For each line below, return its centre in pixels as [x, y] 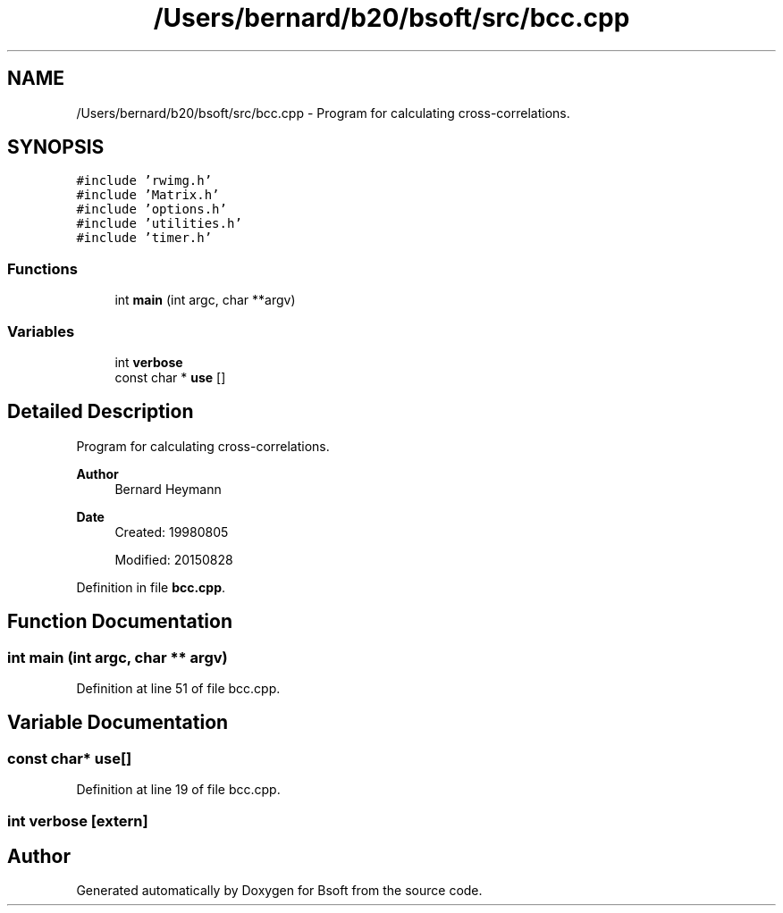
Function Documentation [120, 622]
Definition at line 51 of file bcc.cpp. [178, 688]
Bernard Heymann [168, 489]
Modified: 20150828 [174, 559]
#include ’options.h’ [152, 209]
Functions [42, 268]
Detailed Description [101, 412]
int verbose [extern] [78, 821]
